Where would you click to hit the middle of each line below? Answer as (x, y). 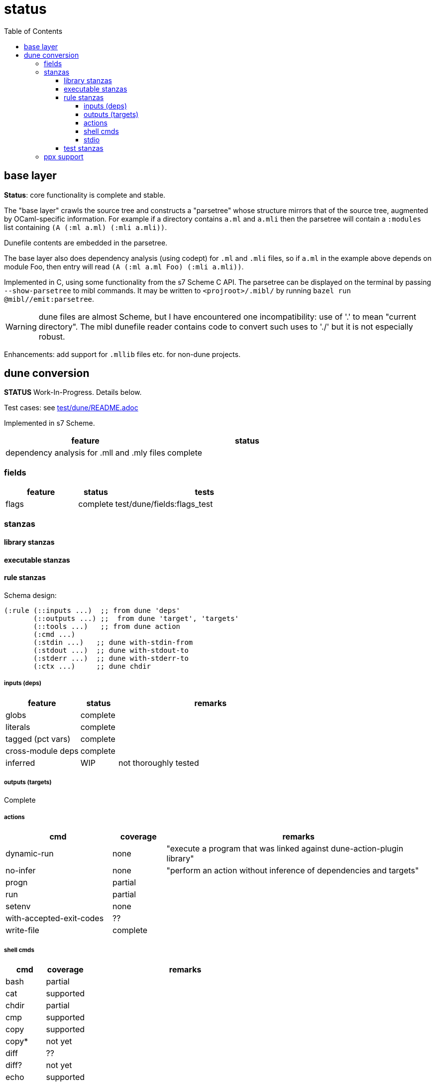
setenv (18, 906)
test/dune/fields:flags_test (164, 504)
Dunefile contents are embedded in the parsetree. (86, 242)
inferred (20, 763)
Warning (21, 326)
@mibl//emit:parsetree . (49, 299)
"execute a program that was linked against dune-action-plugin (285, 849)
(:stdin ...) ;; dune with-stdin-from (113, 642)
